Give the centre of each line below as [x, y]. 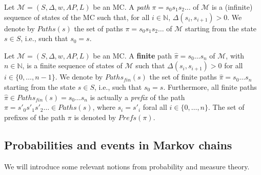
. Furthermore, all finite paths [210, 86]
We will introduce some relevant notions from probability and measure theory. [127, 166]
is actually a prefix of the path [137, 97]
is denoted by [95, 117]
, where [104, 107]
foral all [155, 107]
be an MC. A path [121, 7]
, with [235, 55]
